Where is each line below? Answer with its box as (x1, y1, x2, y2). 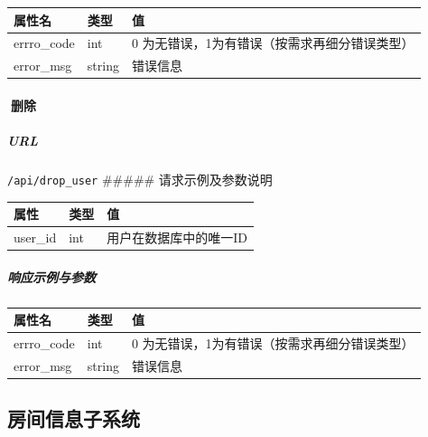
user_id (14, 228, 57, 247)
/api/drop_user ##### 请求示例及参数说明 (7, 170, 273, 189)
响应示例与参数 (7, 267, 96, 286)
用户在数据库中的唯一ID (107, 228, 247, 247)
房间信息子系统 (7, 404, 140, 432)
